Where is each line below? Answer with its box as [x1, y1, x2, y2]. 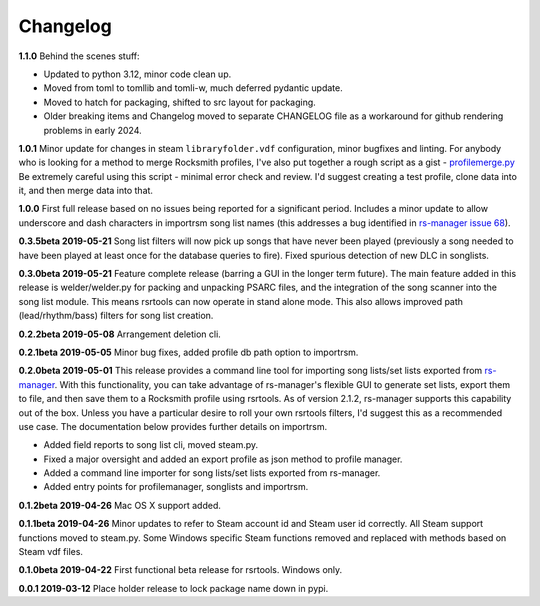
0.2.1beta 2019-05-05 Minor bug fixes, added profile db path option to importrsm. [18, 346, 359, 358]
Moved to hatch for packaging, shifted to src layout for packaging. [43, 96, 317, 108]
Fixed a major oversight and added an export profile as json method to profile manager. [43, 453, 403, 465]
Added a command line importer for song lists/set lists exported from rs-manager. [43, 467, 381, 479]
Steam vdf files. [18, 546, 84, 558]
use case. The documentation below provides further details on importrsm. [18, 420, 328, 432]
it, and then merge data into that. [18, 185, 154, 197]
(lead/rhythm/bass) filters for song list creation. [18, 310, 214, 322]
